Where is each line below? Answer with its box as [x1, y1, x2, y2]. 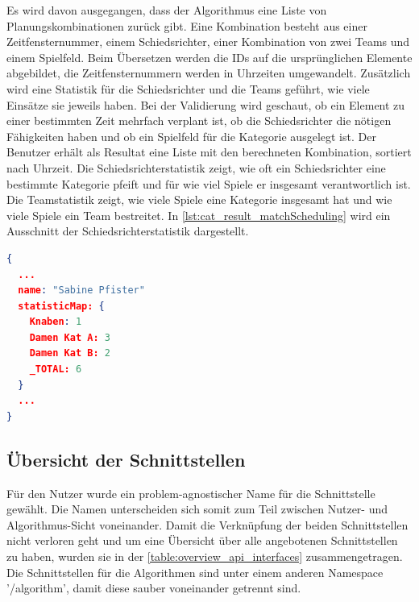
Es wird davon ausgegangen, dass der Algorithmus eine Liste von [6, 2, 327, 18]
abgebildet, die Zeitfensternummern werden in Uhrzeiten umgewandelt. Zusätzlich [6, 64, 411, 81]
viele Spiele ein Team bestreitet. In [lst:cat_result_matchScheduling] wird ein [6, 206, 391, 223]
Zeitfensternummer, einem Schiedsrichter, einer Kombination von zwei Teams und [6, 33, 410, 50]
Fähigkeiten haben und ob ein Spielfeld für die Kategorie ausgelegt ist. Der [6, 127, 376, 144]
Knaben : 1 [29, 316, 82, 328]
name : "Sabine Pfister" [18, 284, 145, 297]
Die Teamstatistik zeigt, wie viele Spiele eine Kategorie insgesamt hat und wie [6, 191, 392, 208]
